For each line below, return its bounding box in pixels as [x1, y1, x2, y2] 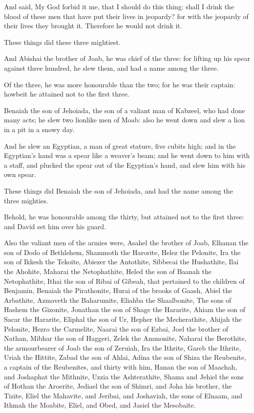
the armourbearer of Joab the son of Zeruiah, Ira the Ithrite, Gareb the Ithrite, [4, 342, 241, 353]
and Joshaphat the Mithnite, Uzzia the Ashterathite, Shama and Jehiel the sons [4, 371, 244, 381]
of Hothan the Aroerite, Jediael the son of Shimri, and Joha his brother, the [4, 381, 232, 391]
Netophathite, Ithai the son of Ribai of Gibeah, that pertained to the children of [4, 275, 245, 286]
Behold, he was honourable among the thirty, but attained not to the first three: [4, 212, 244, 222]
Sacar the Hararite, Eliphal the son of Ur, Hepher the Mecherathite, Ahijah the [4, 314, 242, 324]
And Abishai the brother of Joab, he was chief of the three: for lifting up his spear [4, 53, 250, 63]
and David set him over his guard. [4, 221, 106, 231]
